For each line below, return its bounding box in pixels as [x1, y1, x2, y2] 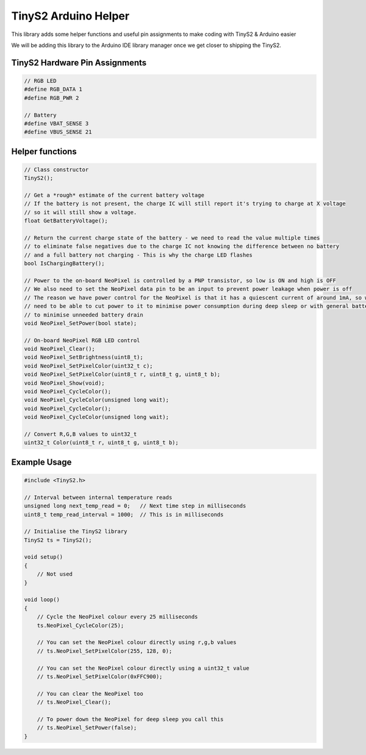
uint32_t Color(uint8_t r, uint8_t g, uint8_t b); [24, 439, 179, 446]
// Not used [37, 571, 73, 578]
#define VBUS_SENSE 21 [24, 129, 92, 135]
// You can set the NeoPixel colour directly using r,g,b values [37, 639, 237, 646]
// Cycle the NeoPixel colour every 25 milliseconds [37, 614, 198, 620]
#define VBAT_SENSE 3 [24, 120, 89, 127]
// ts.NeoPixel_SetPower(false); [37, 725, 137, 731]
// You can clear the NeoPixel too [37, 690, 143, 697]
